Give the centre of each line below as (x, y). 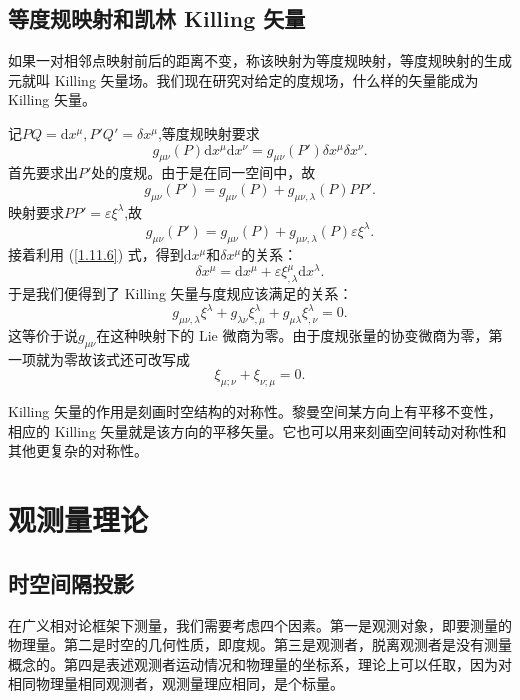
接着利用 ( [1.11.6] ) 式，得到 (96, 253)
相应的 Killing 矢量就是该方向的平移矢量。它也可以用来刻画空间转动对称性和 (257, 430)
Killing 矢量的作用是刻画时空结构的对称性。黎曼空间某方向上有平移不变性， (255, 411)
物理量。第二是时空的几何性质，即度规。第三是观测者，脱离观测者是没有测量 (260, 644)
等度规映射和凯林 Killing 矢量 (157, 18)
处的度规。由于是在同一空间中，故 (203, 172)
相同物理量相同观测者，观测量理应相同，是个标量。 (176, 683)
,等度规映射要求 (208, 132)
